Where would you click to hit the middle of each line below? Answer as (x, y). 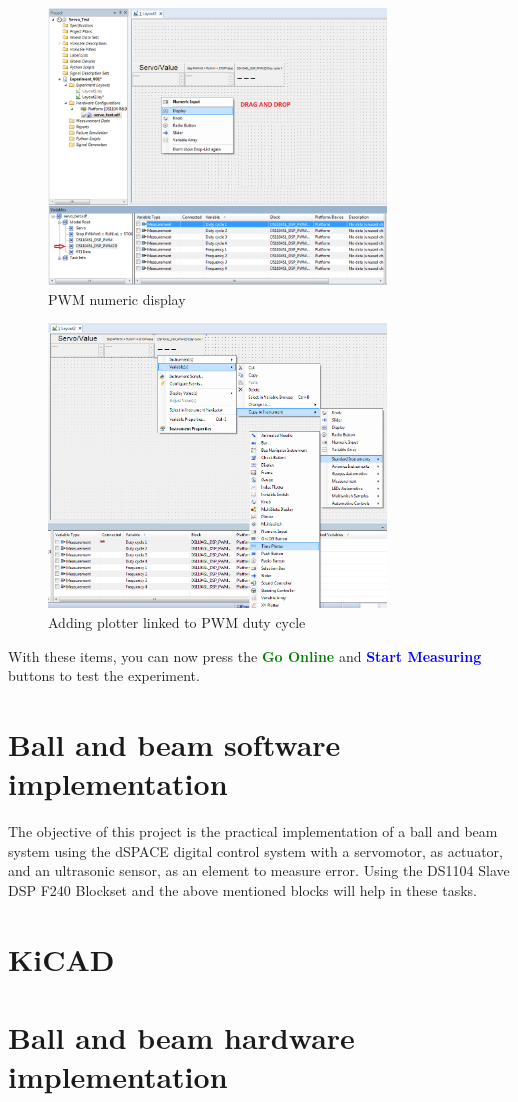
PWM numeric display (117, 298)
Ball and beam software (174, 744)
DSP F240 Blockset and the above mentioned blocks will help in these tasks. (242, 889)
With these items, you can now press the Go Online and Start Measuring (245, 655)
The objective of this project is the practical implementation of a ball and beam (253, 831)
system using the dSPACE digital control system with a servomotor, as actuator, (255, 850)
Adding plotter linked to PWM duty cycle (177, 622)
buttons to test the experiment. (104, 675)
